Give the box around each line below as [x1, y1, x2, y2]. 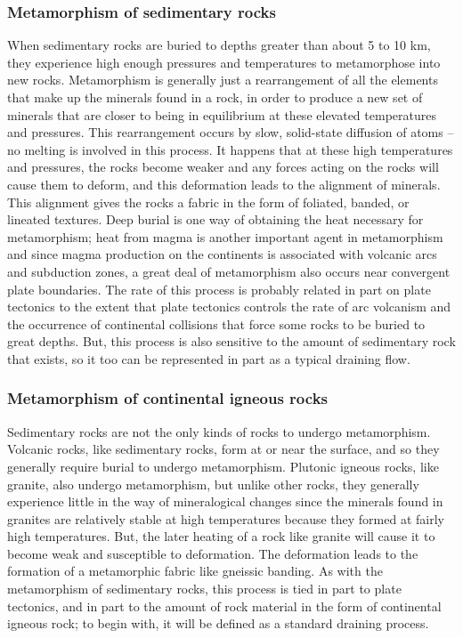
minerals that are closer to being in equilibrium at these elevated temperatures [7, 105, 436, 124]
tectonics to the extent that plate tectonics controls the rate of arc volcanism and [7, 297, 451, 316]
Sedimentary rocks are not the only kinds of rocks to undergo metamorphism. [7, 422, 431, 440]
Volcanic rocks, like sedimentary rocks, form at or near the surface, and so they [7, 440, 440, 458]
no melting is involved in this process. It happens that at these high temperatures [7, 140, 453, 158]
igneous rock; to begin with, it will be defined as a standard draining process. [7, 614, 429, 633]
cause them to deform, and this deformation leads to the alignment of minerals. [7, 174, 441, 193]
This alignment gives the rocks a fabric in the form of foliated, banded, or [7, 192, 410, 211]
